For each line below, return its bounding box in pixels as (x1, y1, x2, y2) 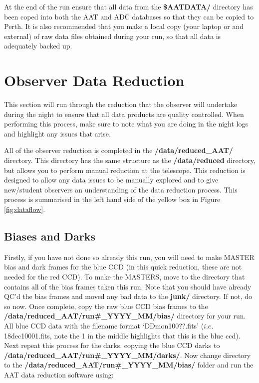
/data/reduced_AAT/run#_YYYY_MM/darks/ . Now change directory (4, 349, 251, 360)
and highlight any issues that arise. (4, 128, 111, 138)
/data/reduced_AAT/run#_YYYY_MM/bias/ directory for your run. (4, 310, 246, 321)
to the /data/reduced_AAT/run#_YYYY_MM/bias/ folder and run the (4, 359, 254, 370)
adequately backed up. (4, 40, 72, 51)
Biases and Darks (4, 228, 95, 244)
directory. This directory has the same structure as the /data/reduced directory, (4, 155, 256, 165)
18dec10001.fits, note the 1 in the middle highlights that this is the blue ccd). (4, 330, 241, 340)
